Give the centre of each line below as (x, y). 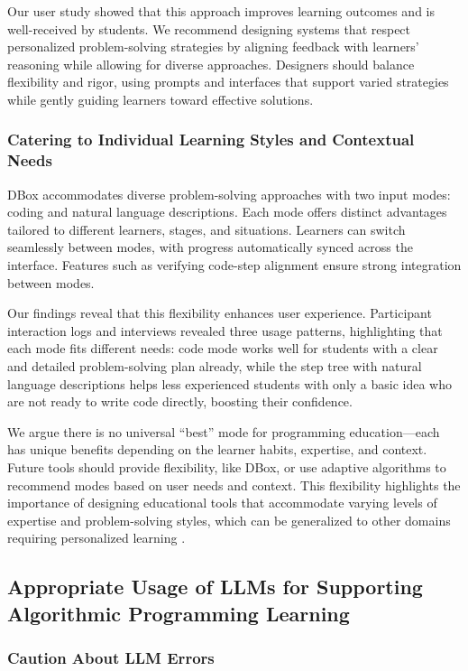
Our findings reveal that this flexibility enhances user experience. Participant (220, 313)
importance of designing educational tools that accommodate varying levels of (222, 503)
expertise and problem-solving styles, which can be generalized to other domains (229, 520)
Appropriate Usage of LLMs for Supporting (215, 587)
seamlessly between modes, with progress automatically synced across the (210, 247)
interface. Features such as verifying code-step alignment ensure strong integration (234, 265)
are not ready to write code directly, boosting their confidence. (180, 401)
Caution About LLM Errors (111, 658)
